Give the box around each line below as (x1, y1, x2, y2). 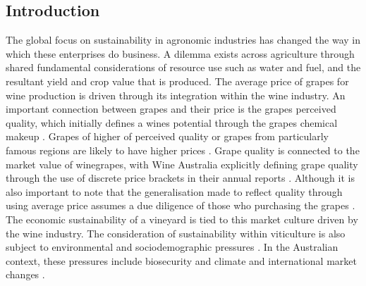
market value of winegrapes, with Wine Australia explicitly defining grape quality (6, 156, 358, 171)
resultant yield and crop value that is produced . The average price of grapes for (6, 73, 349, 88)
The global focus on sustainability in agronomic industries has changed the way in (6, 32, 361, 47)
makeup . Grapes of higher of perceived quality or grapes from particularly (6, 129, 329, 144)
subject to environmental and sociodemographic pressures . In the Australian (6, 240, 338, 254)
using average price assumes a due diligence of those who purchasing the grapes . (6, 198, 355, 213)
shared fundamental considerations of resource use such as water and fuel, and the (6, 60, 361, 75)
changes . (6, 267, 45, 282)
